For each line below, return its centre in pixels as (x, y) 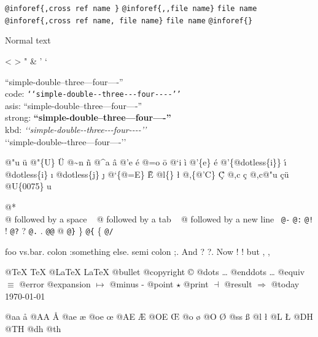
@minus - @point (142, 284)
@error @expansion (55, 284)
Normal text (28, 40)
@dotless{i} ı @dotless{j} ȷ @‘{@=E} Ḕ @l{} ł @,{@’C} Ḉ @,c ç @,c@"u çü (147, 174)
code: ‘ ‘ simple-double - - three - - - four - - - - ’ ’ (93, 93)
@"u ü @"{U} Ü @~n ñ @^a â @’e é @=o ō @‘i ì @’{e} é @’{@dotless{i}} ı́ (146, 162)
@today (285, 284)
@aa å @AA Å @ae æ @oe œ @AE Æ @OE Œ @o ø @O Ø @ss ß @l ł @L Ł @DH (159, 316)
